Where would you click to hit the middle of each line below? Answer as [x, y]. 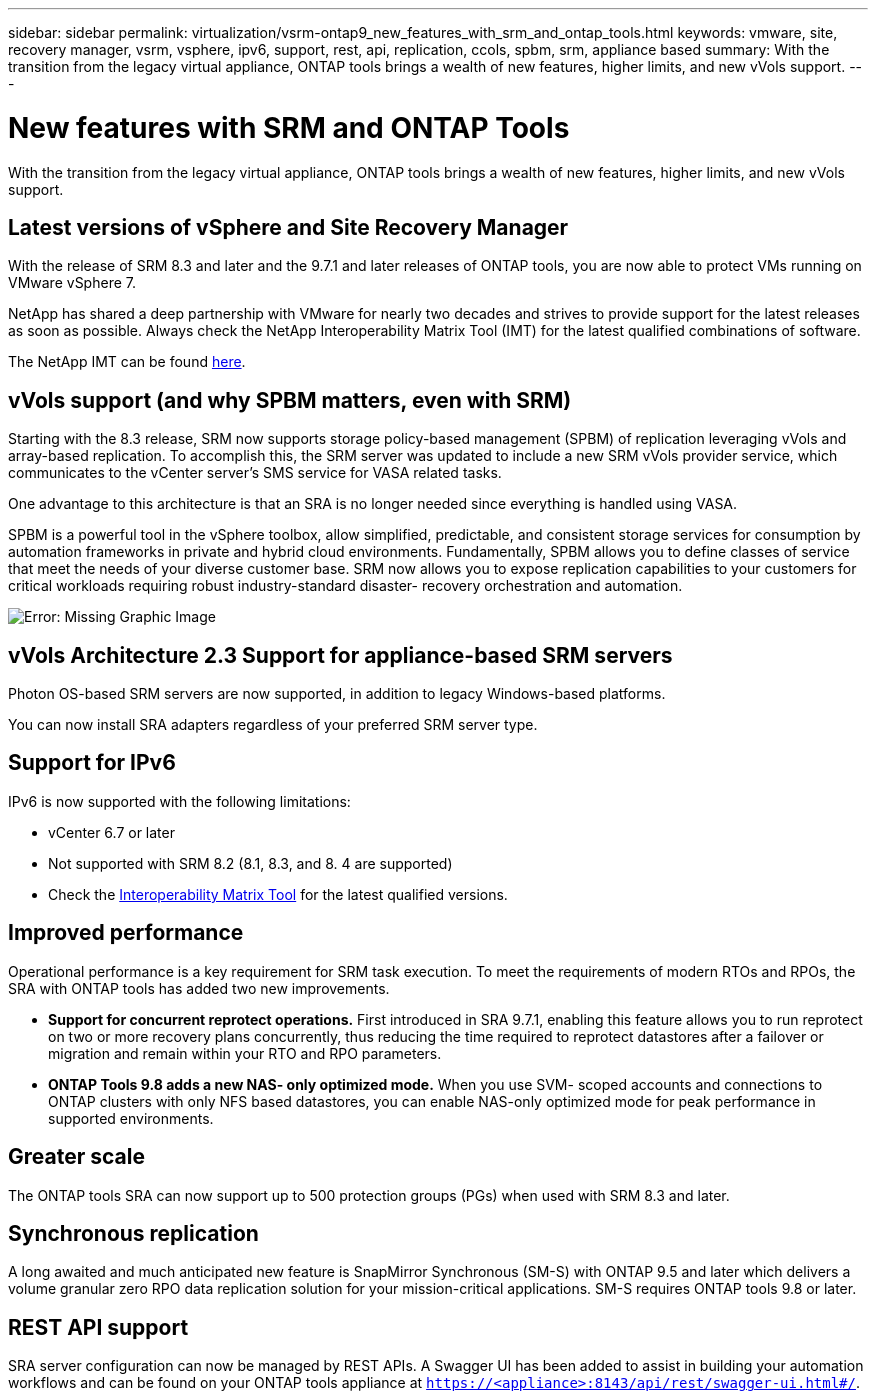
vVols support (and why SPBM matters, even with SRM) [290, 400]
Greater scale [76, 1157]
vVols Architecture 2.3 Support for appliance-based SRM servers [340, 655]
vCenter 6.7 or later [111, 832]
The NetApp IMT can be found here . [127, 362]
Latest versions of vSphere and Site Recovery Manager [288, 227]
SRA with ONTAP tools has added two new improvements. [199, 988]
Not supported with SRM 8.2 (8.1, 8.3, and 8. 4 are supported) [250, 863]
